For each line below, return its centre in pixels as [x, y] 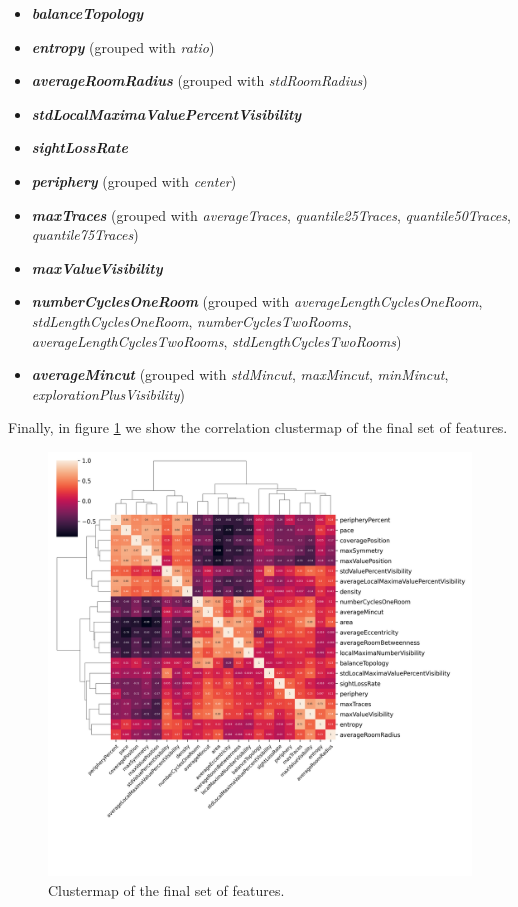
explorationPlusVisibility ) [108, 393]
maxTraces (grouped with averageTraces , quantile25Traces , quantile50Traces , [271, 214]
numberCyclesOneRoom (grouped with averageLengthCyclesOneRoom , [257, 301]
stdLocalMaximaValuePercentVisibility [166, 113]
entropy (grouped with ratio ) [123, 46]
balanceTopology [87, 13]
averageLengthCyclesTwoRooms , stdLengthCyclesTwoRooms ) [216, 340]
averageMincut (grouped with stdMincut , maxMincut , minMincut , [240, 374]
